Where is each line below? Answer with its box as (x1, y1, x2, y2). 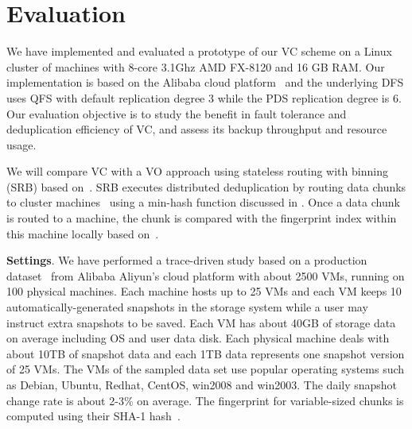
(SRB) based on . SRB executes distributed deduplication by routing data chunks (6, 178, 406, 195)
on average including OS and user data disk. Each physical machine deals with (6, 330, 390, 346)
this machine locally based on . (6, 225, 159, 242)
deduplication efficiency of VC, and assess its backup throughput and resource (6, 121, 387, 137)
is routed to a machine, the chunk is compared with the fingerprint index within (6, 210, 397, 226)
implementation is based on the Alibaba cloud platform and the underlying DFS (6, 74, 404, 91)
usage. (6, 136, 37, 153)
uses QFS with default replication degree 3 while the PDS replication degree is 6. (6, 89, 402, 106)
